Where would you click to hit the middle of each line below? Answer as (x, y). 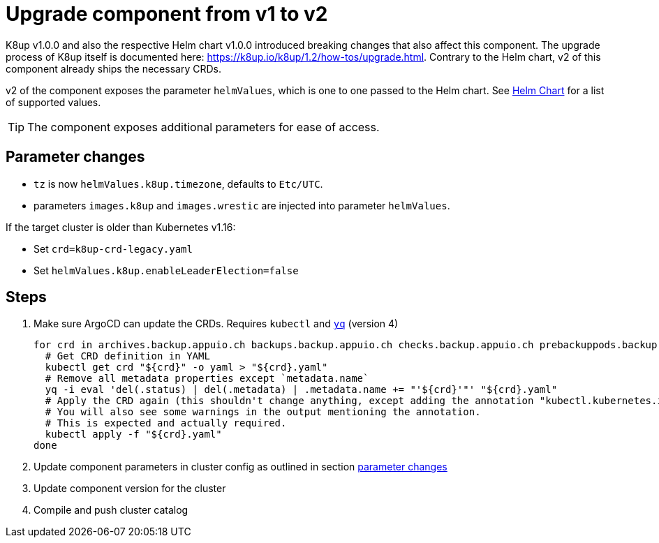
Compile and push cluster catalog (111, 510)
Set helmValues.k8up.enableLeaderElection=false (166, 270)
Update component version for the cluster (130, 489)
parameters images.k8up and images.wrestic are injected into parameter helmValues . (242, 205)
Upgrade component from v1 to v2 (167, 14)
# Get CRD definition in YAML (127, 356)
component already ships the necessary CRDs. (113, 68)
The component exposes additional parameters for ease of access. (203, 127)
